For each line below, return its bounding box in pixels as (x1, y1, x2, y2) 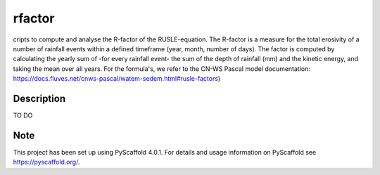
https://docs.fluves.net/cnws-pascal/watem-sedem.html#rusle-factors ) (13, 74, 221, 83)
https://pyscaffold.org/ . (13, 158, 80, 167)
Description (13, 92, 66, 105)
